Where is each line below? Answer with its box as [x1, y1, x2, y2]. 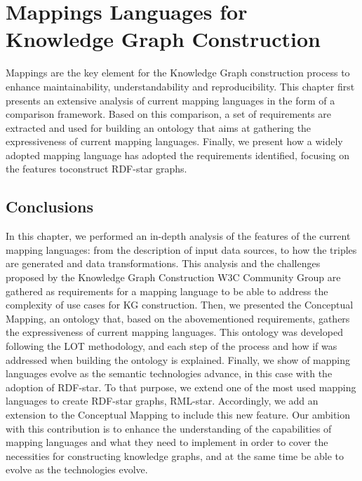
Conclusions [6, 196, 94, 217]
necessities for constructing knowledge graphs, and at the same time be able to [6, 448, 344, 463]
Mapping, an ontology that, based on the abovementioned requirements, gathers [6, 311, 350, 325]
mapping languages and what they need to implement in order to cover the [6, 435, 328, 449]
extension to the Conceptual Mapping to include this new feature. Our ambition [6, 407, 351, 421]
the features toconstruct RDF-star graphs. [6, 161, 187, 176]
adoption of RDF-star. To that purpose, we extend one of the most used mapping [6, 379, 356, 394]
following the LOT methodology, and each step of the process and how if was [6, 339, 337, 353]
